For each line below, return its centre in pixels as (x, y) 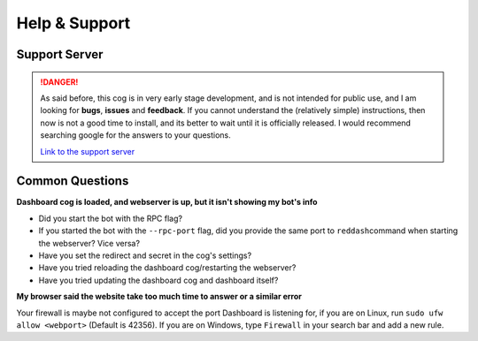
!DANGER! (59, 82)
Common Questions (73, 181)
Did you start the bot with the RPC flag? (111, 218)
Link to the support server (88, 151)
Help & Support (73, 23)
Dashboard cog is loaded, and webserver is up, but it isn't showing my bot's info (167, 202)
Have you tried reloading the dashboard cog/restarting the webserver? (167, 268)
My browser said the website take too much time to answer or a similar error (159, 297)
